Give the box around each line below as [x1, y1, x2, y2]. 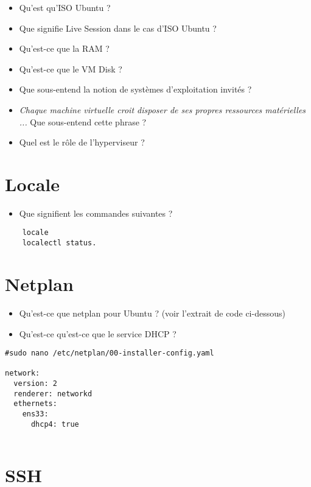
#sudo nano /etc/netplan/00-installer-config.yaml [5, 349, 214, 358]
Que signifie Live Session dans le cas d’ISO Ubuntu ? [19, 21, 217, 34]
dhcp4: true [30, 419, 79, 429]
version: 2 [13, 379, 57, 388]
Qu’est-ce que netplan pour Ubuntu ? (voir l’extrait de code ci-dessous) [19, 306, 285, 319]
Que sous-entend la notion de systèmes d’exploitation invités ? [19, 83, 252, 96]
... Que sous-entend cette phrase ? [19, 115, 147, 128]
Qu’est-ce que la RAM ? [19, 42, 110, 55]
